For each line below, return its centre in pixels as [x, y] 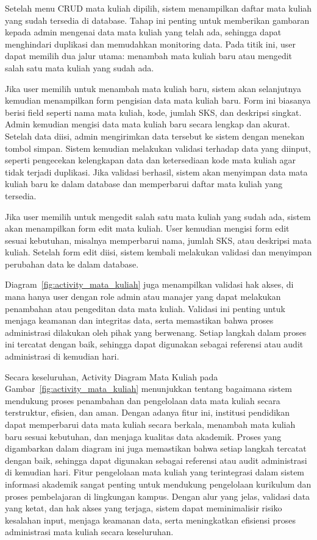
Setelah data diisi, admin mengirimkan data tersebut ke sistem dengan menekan [155, 136]
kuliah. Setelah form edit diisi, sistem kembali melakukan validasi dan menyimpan [158, 252]
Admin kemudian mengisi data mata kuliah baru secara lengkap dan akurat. [148, 124]
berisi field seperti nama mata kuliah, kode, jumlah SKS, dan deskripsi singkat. [153, 112]
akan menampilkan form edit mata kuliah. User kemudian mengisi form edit [147, 228]
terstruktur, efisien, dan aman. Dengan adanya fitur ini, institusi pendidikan [148, 412]
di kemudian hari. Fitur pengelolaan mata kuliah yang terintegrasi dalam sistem [155, 472]
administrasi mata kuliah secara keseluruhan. [89, 532]
